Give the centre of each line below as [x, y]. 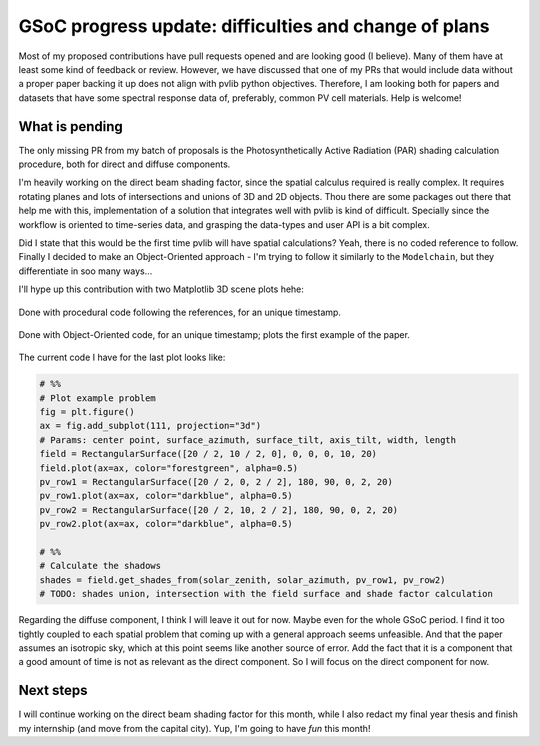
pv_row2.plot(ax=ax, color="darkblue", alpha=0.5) [166, 524]
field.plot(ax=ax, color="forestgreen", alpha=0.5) [169, 468]
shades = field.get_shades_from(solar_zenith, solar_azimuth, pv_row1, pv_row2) [242, 579]
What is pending [71, 126]
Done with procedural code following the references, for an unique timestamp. [180, 312]
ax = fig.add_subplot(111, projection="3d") [150, 426]
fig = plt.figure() [87, 412]
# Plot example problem [98, 398]
